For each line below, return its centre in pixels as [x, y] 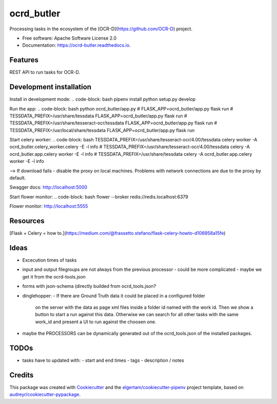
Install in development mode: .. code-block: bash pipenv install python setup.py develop [103, 99]
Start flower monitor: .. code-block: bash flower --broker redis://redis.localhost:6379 [99, 197]
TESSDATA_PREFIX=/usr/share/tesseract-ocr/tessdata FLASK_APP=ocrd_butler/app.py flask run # [113, 123]
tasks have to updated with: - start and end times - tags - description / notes [103, 360]
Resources [27, 221]
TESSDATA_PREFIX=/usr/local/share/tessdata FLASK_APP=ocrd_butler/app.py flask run [102, 130]
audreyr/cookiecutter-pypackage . [45, 394]
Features [24, 60]
